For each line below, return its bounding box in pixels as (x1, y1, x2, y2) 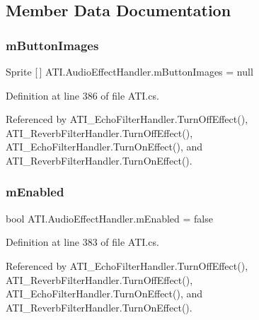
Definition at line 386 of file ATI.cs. (6, 88, 159, 102)
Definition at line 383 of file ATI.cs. (6, 235, 159, 249)
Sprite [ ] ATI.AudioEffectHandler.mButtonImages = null (6, 64, 253, 78)
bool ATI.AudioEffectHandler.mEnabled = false (6, 211, 213, 225)
